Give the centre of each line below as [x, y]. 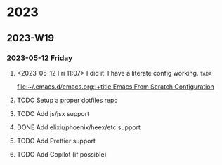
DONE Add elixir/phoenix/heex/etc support [79, 127]
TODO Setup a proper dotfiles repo [67, 100]
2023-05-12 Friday [40, 58]
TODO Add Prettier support [56, 141]
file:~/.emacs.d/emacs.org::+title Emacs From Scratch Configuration [116, 86]
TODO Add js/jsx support [53, 113]
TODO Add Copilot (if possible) [61, 154]
